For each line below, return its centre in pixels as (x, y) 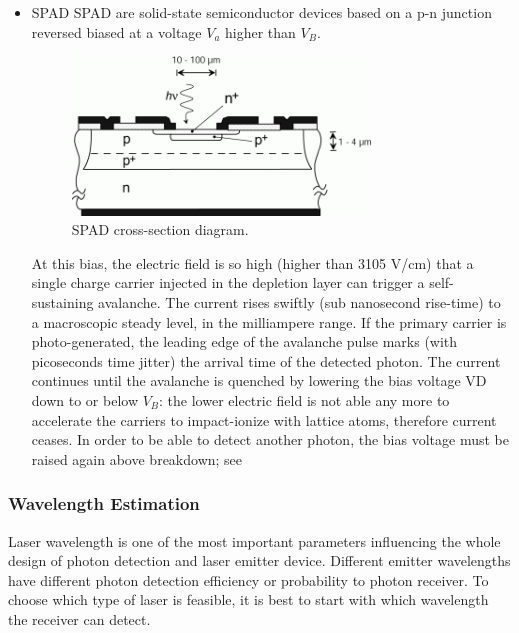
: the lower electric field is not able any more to (304, 399)
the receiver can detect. (79, 618)
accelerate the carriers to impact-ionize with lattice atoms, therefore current (264, 419)
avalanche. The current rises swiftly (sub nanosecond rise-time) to (299, 302)
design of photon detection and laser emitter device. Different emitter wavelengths (259, 560)
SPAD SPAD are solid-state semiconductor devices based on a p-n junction (261, 12)
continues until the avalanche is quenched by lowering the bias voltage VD (259, 380)
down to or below (85, 399)
